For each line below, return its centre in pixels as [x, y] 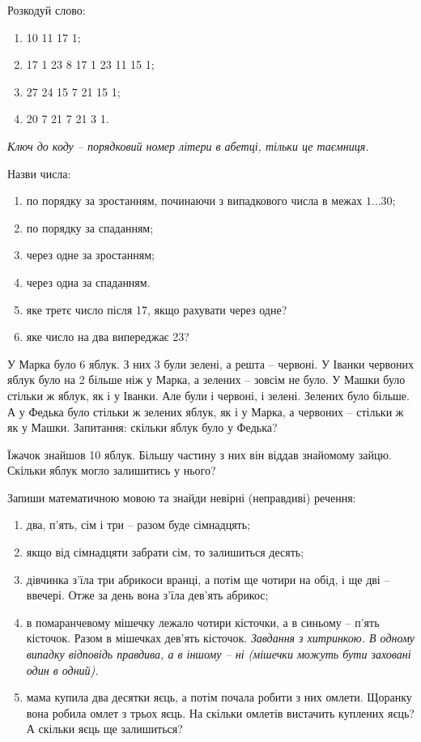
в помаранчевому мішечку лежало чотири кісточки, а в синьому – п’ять [203, 622]
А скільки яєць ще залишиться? [104, 729]
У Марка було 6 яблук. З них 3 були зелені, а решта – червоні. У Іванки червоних [211, 363]
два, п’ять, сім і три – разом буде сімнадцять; [138, 525]
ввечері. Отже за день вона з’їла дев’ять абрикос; [147, 595]
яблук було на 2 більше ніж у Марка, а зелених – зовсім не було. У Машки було [206, 380]
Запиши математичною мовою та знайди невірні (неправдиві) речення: [182, 497]
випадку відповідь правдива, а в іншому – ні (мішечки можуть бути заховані [219, 654]
